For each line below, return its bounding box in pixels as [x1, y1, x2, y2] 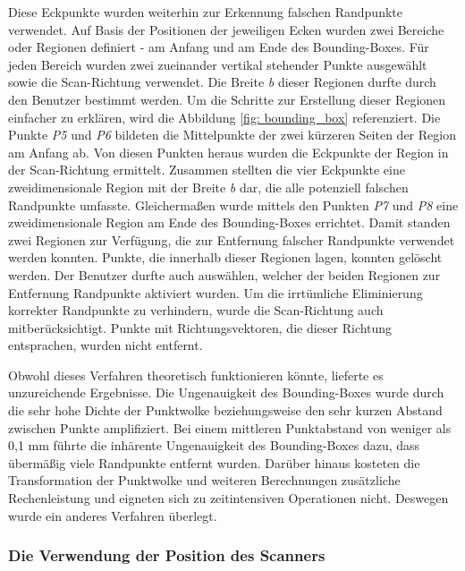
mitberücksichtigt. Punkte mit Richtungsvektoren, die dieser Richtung [8, 318, 393, 337]
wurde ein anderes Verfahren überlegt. [8, 506, 217, 524]
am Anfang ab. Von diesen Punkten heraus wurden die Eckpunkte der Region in [8, 142, 449, 161]
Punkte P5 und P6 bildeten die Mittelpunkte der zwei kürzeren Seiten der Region [8, 125, 456, 144]
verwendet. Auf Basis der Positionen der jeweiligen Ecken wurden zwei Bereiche [8, 20, 444, 38]
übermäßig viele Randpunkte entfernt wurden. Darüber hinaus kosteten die [8, 453, 420, 472]
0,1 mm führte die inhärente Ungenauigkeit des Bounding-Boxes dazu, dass [8, 436, 420, 455]
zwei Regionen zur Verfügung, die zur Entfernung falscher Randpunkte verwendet [8, 230, 455, 249]
